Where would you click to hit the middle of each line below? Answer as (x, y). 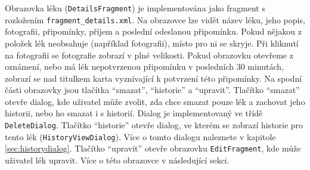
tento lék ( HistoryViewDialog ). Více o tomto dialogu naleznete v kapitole (140, 136)
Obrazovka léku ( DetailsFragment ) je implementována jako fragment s (135, 8)
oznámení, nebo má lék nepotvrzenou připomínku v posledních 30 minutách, (145, 67)
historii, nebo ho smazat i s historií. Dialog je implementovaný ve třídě (134, 113)
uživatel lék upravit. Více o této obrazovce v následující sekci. (117, 160)
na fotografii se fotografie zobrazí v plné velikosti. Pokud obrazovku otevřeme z (149, 55)
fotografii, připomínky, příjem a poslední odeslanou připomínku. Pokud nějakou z (154, 31)
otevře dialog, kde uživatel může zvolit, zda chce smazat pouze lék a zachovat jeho (155, 101)
